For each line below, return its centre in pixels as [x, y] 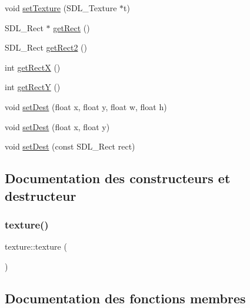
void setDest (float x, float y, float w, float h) [86, 106]
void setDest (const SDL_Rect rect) [70, 146]
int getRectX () [33, 67]
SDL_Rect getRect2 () [46, 47]
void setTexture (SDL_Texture [61, 8]
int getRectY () [33, 87]
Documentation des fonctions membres [125, 298]
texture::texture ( [36, 246]
